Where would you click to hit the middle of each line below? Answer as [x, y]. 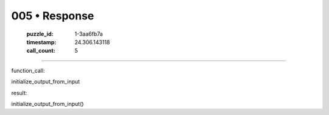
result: [19, 93]
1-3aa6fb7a [89, 34]
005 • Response [53, 16]
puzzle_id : [40, 34]
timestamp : [41, 42]
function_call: [28, 70]
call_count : [41, 51]
